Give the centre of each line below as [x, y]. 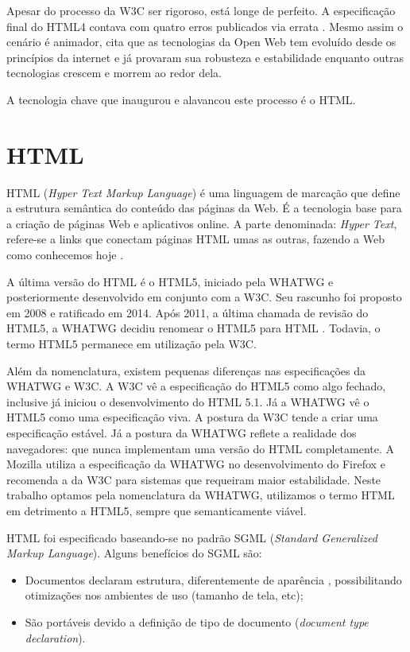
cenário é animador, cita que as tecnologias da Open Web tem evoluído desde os [201, 42]
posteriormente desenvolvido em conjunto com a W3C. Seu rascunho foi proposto [204, 297]
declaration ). [55, 637]
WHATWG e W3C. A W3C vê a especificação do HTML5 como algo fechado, [196, 386]
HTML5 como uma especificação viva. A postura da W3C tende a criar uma [192, 417]
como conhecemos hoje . [65, 255]
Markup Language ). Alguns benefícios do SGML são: [134, 553]
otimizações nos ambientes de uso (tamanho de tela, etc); [164, 595]
